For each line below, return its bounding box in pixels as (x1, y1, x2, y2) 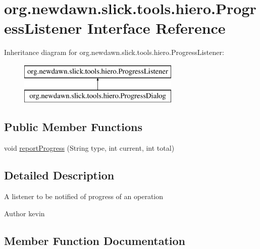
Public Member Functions (4, 119, 142, 135)
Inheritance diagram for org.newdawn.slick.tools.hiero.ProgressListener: (4, 47, 224, 57)
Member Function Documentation (4, 232, 186, 248)
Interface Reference (87, 18, 226, 38)
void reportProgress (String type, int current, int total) (4, 143, 175, 153)
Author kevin (4, 208, 45, 218)
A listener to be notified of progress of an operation (4, 191, 164, 202)
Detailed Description (4, 167, 115, 183)
